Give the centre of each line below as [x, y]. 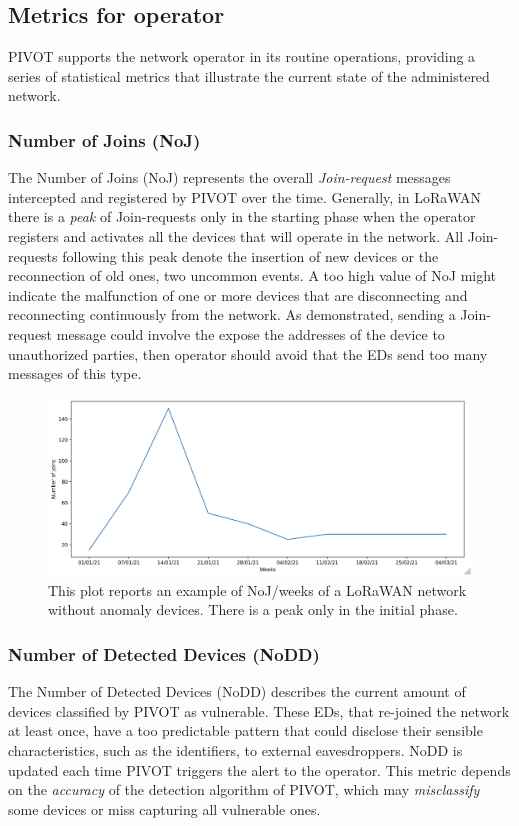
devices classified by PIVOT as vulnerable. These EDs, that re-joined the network [259, 710]
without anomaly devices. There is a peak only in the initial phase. [253, 609]
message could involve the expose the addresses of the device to [250, 333]
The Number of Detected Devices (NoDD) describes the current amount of [237, 691]
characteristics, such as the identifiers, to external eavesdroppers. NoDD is [235, 749]
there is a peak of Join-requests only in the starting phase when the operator [242, 216]
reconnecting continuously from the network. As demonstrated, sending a [232, 314]
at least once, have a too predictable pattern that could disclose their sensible [245, 730]
